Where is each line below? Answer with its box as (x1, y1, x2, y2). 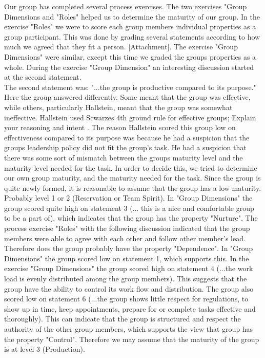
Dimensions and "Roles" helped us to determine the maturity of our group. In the (4, 11, 260, 22)
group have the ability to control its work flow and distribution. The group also (4, 283, 254, 294)
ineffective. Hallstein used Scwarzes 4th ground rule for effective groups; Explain (4, 112, 256, 122)
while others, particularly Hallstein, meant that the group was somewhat (4, 101, 233, 112)
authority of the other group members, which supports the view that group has (4, 324, 253, 334)
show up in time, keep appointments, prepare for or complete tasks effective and (4, 303, 256, 314)
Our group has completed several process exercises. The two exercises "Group (4, 1, 247, 11)
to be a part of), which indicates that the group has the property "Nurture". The (4, 212, 258, 223)
